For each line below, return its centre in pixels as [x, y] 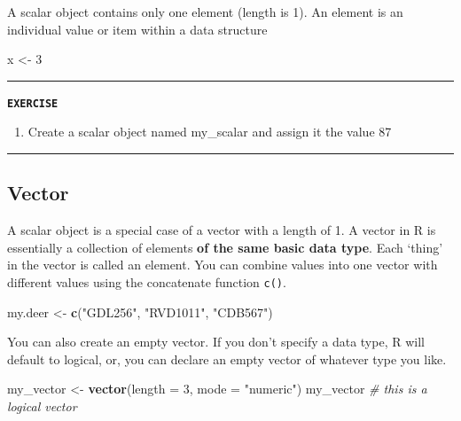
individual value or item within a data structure [137, 29]
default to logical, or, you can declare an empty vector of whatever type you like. [227, 359]
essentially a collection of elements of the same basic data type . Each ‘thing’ [225, 247]
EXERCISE [33, 103]
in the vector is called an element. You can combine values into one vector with [223, 265]
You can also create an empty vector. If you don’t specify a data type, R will [216, 342]
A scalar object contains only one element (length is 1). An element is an [205, 12]
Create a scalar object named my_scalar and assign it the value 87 [210, 132]
